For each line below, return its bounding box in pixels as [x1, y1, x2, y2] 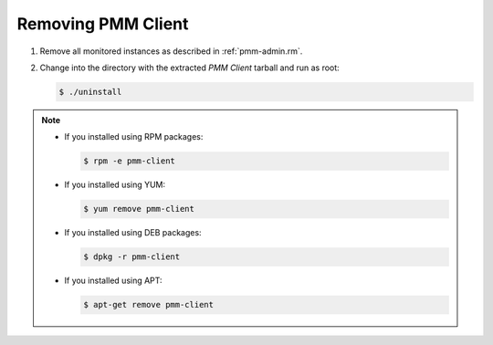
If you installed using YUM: [64, 179, 166, 191]
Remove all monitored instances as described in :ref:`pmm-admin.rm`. [39, 46, 303, 57]
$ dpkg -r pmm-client [83, 252, 181, 262]
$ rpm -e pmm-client [83, 156, 175, 166]
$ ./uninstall [58, 87, 122, 97]
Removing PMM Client [16, 14, 189, 34]
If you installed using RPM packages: [64, 131, 204, 142]
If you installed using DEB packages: [64, 227, 202, 238]
